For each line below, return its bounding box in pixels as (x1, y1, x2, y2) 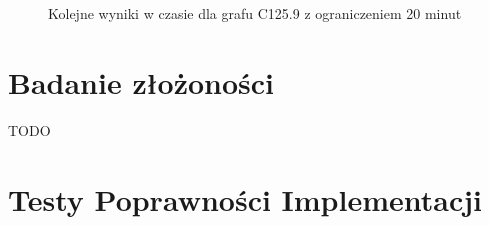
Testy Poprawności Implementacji (8, 178, 483, 219)
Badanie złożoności (8, 61, 275, 102)
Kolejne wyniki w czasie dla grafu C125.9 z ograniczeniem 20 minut (48, 3, 462, 23)
